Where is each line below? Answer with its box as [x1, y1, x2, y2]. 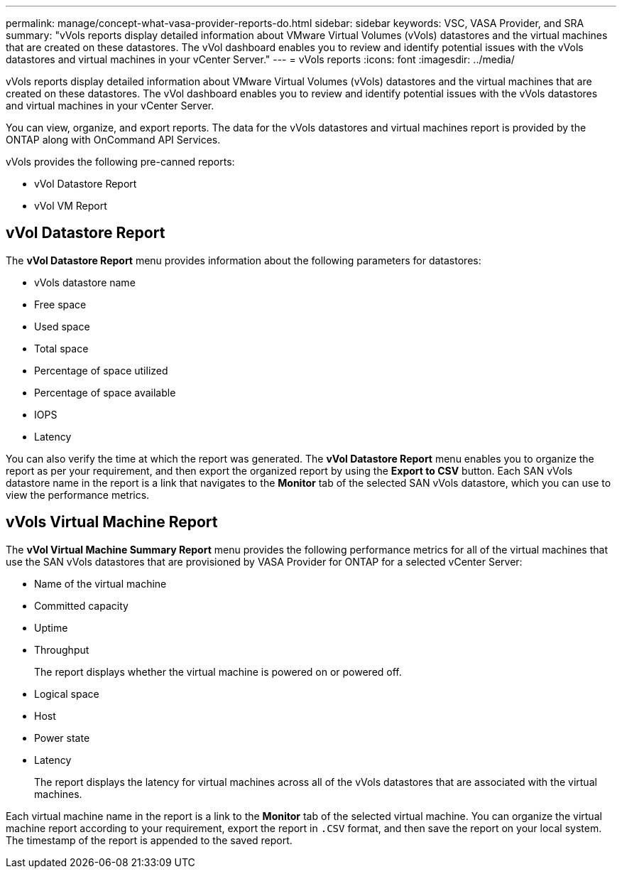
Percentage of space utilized [34, 364, 168, 377]
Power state [34, 731, 90, 744]
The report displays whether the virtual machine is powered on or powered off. [34, 665, 402, 678]
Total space [34, 342, 89, 355]
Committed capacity [34, 599, 129, 612]
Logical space [34, 687, 99, 700]
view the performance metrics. [6, 488, 150, 501]
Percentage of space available [34, 386, 176, 399]
